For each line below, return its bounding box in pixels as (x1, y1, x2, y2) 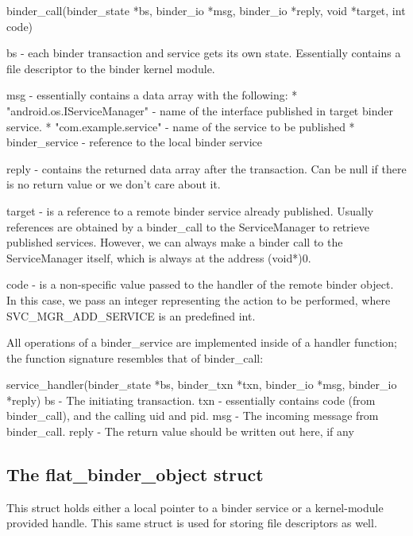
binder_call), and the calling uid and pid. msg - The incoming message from (6, 407, 379, 424)
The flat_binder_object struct (6, 462, 264, 487)
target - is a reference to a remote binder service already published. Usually (6, 202, 374, 219)
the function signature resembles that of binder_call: (6, 349, 264, 366)
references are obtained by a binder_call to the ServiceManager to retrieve (6, 218, 369, 235)
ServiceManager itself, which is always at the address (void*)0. (6, 249, 311, 266)
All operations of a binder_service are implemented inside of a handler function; (6, 334, 398, 351)
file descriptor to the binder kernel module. (6, 60, 215, 76)
